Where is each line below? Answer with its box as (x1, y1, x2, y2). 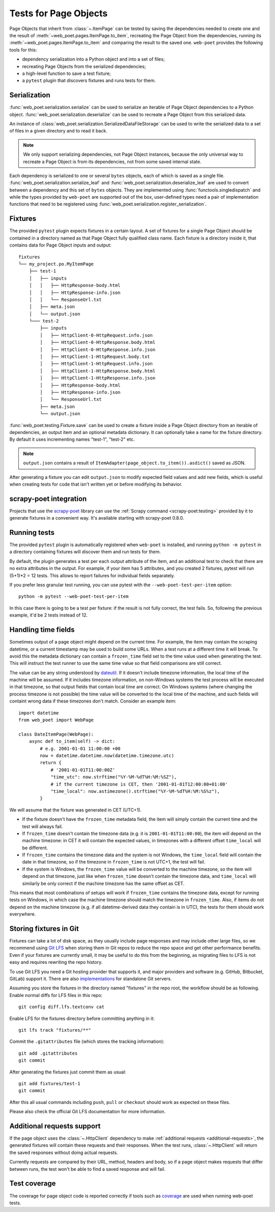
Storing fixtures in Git (9, 925, 79, 933)
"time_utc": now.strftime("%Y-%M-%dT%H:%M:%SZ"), (50, 774, 177, 780)
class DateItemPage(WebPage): (18, 731, 94, 737)
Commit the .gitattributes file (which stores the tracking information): (9, 1038, 164, 1044)
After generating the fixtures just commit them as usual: (9, 1069, 127, 1075)
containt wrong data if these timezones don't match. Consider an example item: (9, 698, 177, 704)
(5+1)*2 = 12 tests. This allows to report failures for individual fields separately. (9, 572, 175, 578)
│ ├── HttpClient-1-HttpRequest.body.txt (40, 354, 150, 360)
